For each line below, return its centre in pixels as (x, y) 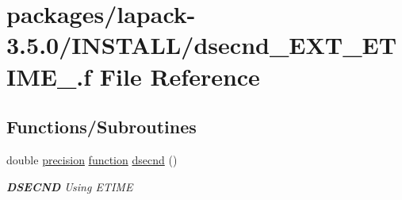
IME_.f (49, 76)
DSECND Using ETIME (70, 186)
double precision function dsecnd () (92, 159)
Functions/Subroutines (101, 127)
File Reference (180, 76)
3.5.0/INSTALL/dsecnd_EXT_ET (202, 45)
